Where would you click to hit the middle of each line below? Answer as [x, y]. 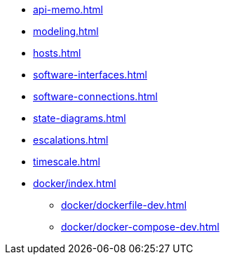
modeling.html [66, 31]
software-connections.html [95, 96]
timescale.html [67, 162]
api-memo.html [68, 9]
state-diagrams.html [80, 118]
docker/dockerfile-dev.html [124, 205]
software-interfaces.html [90, 75]
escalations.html [71, 140]
